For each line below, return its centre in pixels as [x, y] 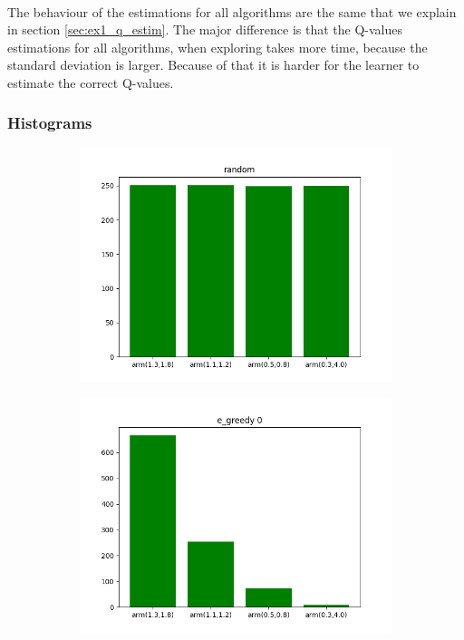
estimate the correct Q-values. [91, 82]
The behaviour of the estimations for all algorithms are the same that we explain [232, 11]
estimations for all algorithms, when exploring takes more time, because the [217, 47]
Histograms [50, 123]
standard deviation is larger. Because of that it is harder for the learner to [213, 65]
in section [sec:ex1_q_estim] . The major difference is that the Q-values [205, 29]
